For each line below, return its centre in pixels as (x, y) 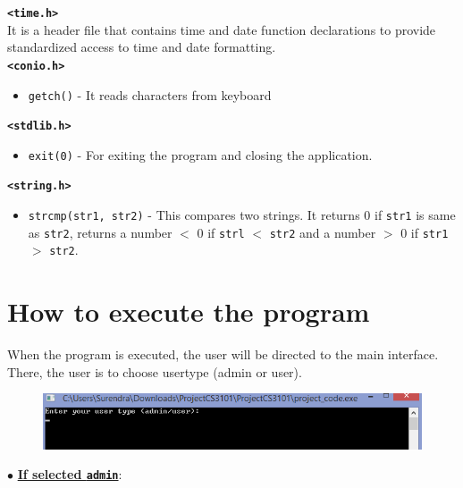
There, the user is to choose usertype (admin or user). (155, 371)
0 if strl (221, 232)
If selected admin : (70, 474)
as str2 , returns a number (100, 232)
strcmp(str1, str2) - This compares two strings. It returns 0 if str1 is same (242, 215)
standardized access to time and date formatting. (142, 47)
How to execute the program (189, 311)
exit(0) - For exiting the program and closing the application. (200, 154)
